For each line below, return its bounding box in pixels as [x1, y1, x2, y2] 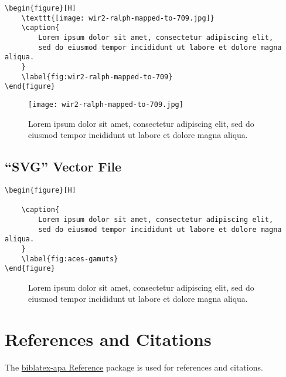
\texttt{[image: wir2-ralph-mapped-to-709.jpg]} [21, 14, 215, 22]
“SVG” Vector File [5, 157, 122, 176]
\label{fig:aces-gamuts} [21, 254, 118, 263]
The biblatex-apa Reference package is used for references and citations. [5, 361, 263, 373]
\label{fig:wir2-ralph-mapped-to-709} [21, 72, 173, 81]
